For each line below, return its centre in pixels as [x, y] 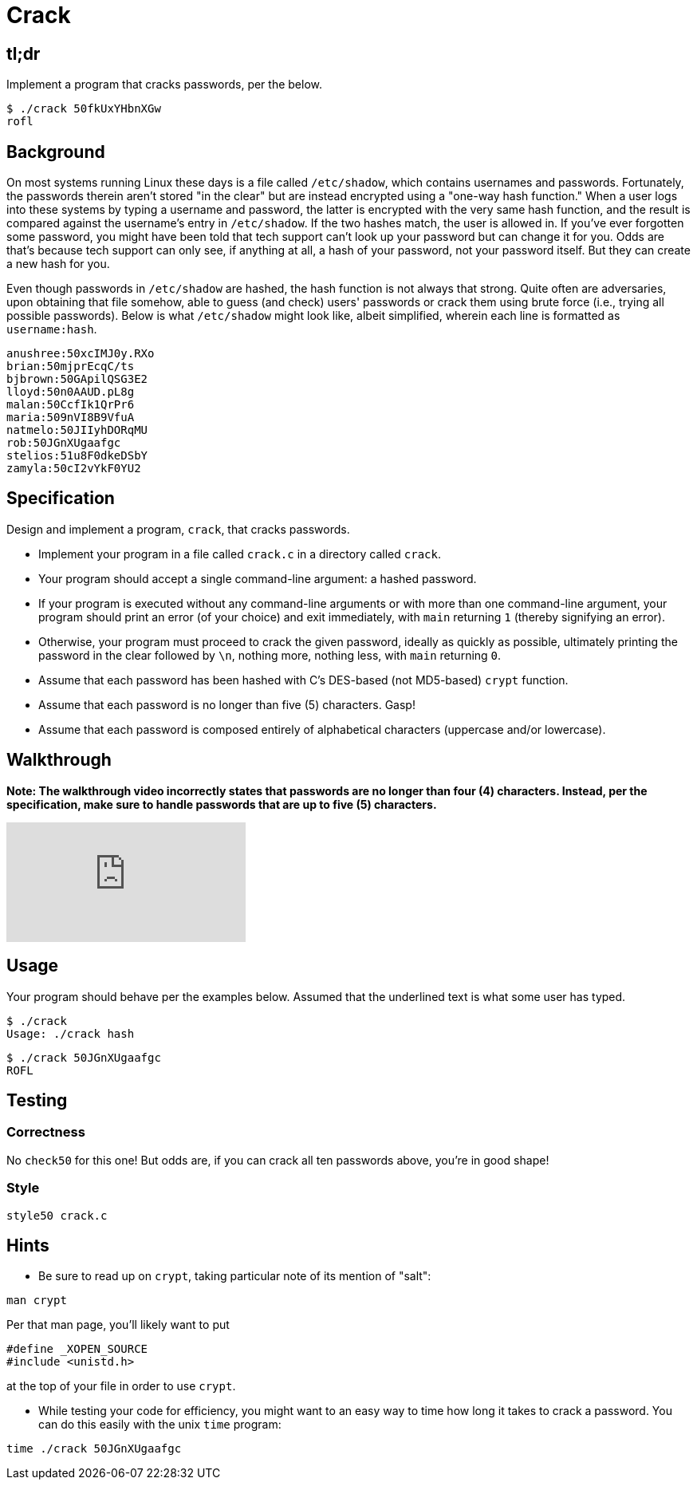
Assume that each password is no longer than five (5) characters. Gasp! [227, 704]
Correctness [46, 1132]
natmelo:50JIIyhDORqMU [77, 430]
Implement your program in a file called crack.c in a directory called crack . [240, 554]
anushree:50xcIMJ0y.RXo [81, 354]
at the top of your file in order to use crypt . [121, 1386]
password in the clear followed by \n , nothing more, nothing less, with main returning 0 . [270, 655]
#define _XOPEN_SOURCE [77, 1349]
